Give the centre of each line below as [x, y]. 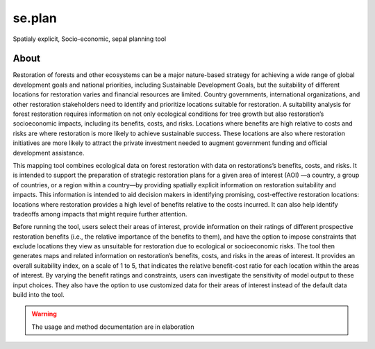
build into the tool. [39, 295]
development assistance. [49, 153]
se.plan [35, 18]
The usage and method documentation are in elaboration [113, 327]
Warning [44, 314]
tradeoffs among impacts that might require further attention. [100, 214]
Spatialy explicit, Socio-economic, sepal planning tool [90, 39]
